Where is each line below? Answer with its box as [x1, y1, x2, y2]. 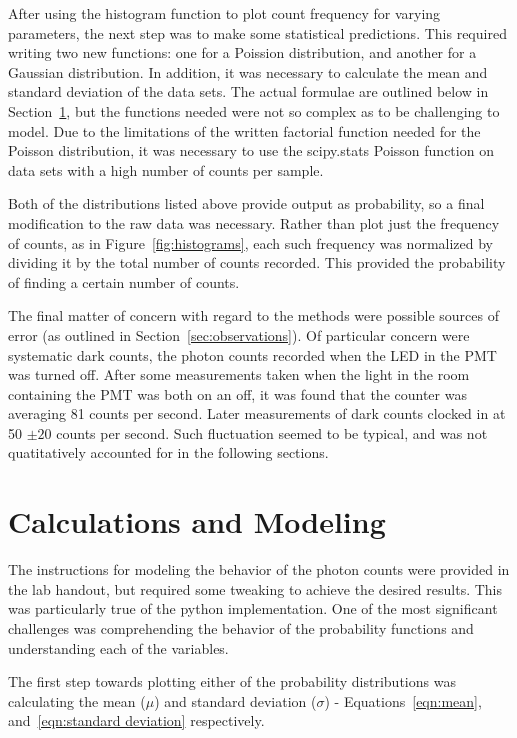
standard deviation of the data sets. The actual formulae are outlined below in [8, 81, 489, 102]
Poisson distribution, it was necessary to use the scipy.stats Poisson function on [8, 140, 494, 161]
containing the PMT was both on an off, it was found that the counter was [8, 383, 467, 404]
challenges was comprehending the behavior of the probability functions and [8, 617, 474, 638]
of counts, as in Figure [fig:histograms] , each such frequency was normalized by [8, 232, 493, 253]
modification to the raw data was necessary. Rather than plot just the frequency [8, 212, 500, 233]
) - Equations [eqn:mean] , [324, 690, 482, 711]
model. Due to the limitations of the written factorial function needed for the [8, 120, 481, 141]
